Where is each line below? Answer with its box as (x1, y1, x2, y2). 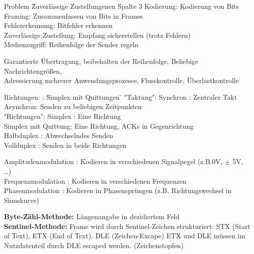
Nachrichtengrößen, (4, 65, 62, 76)
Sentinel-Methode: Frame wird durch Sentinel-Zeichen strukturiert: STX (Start (4, 221, 251, 231)
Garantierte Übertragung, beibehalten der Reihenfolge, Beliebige (4, 56, 198, 66)
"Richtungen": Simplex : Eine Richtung (4, 111, 121, 121)
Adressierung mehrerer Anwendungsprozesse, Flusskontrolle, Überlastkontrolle (4, 75, 239, 85)
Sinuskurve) (4, 195, 39, 205)
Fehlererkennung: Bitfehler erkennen (4, 20, 113, 30)
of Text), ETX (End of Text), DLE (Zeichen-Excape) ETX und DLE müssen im (4, 230, 246, 241)
